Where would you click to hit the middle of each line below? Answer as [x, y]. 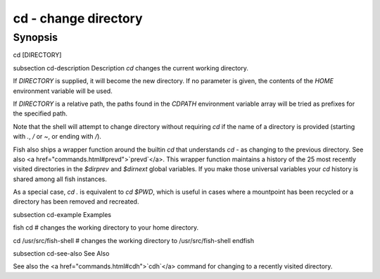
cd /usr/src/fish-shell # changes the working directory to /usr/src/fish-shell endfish [134, 240]
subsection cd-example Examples [62, 214]
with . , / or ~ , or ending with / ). [57, 137]
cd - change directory [78, 18]
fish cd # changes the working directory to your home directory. [106, 228]
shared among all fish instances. [60, 179]
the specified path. [40, 113]
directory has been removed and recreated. [76, 201]
